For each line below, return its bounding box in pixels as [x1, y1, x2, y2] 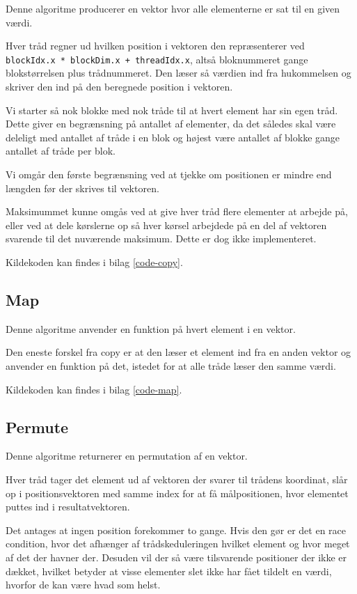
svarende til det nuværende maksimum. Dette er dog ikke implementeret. [6, 231, 317, 246]
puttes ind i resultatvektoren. [6, 499, 130, 514]
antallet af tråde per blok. [6, 143, 116, 158]
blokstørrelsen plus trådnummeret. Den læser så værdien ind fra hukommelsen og [6, 65, 351, 80]
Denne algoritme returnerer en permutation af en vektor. [6, 448, 248, 463]
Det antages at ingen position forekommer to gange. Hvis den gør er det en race [6, 522, 347, 537]
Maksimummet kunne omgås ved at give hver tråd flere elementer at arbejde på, [6, 204, 348, 219]
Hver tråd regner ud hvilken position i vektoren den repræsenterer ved [6, 38, 305, 53]
